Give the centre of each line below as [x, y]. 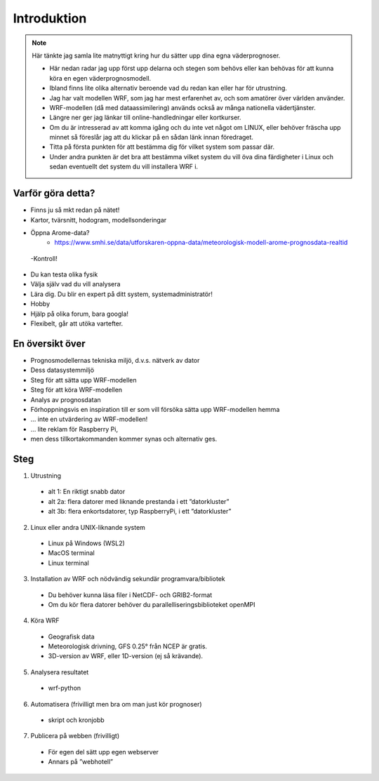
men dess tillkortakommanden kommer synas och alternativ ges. [124, 439]
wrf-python [65, 688]
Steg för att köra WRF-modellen [77, 390]
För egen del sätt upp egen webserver [104, 752]
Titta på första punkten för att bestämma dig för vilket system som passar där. [162, 147]
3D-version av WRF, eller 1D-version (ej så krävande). [126, 656]
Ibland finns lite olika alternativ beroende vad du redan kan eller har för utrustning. [168, 88]
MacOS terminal [71, 553]
